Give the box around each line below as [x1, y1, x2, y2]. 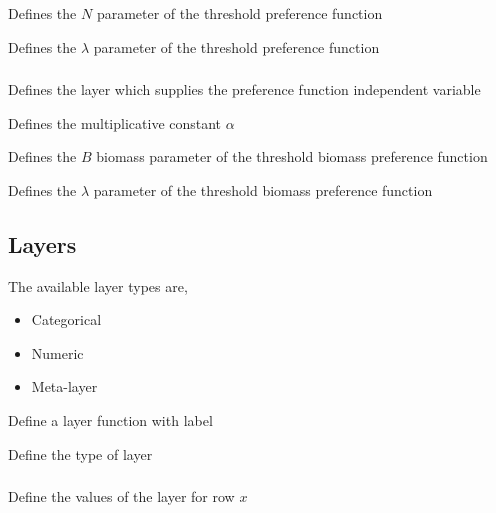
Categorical [31, 309, 102, 330]
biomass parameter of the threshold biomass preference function [96, 146, 488, 167]
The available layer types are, [8, 275, 188, 296]
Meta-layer [31, 376, 98, 397]
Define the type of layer [8, 443, 153, 464]
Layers [8, 228, 77, 259]
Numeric [31, 342, 84, 363]
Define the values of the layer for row [8, 486, 235, 507]
